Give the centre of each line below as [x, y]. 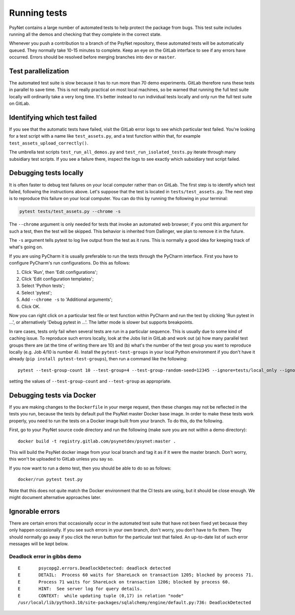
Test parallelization [39, 71]
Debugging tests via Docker [53, 395]
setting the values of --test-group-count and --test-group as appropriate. [90, 381]
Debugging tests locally [46, 173]
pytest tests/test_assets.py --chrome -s [70, 212]
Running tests [38, 13]
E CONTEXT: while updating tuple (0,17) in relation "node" [101, 596]
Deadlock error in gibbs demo [45, 556]
